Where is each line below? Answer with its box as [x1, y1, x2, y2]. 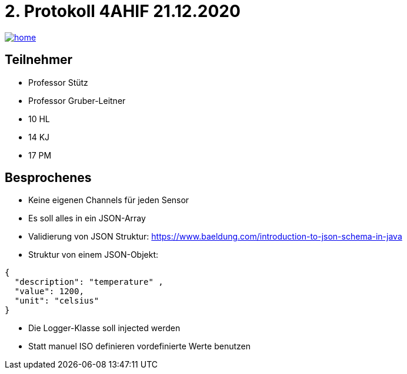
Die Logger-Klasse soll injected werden [28, 323, 181, 333]
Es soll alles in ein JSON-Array [28, 213, 146, 224]
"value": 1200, [14, 287, 84, 296]
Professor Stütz [28, 77, 88, 87]
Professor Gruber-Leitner [28, 95, 126, 106]
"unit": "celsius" [14, 296, 99, 306]
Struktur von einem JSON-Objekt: [28, 250, 159, 260]
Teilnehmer [5, 52, 73, 68]
